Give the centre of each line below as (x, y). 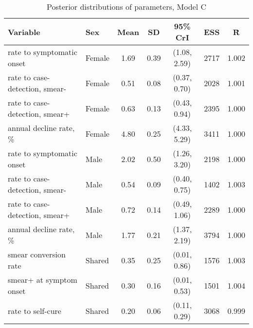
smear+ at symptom (43, 280)
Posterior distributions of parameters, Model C (126, 7)
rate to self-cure (35, 310)
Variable (24, 32)
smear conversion (37, 254)
